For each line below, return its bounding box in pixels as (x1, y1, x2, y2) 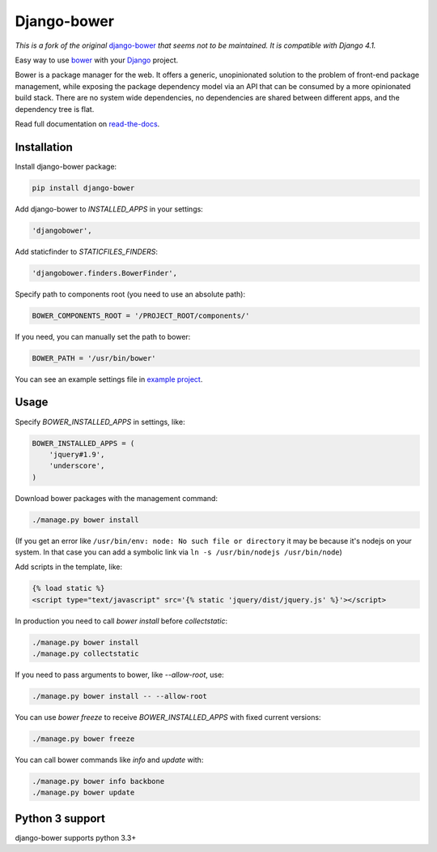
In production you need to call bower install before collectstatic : (15, 616, 228, 626)
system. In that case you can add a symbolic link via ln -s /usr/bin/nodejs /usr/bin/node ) (15, 547, 343, 557)
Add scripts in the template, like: (15, 562, 123, 572)
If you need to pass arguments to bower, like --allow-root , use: (15, 670, 224, 680)
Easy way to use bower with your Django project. (15, 55, 179, 65)
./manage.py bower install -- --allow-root (32, 691, 208, 701)
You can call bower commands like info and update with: (15, 755, 204, 765)
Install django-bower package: (15, 161, 117, 171)
